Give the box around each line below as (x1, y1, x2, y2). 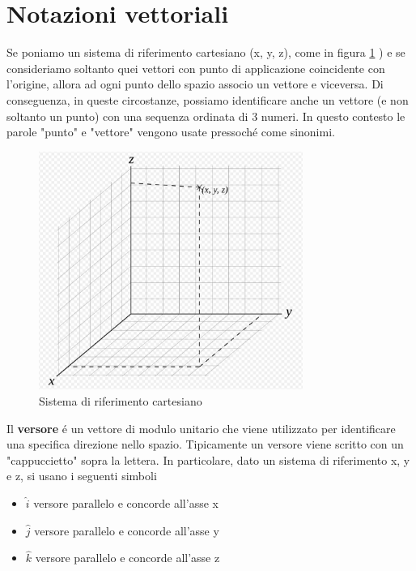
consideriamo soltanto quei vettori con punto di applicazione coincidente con (6, 59, 385, 76)
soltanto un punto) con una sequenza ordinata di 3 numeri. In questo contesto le (6, 107, 405, 124)
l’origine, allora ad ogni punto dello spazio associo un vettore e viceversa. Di (6, 75, 384, 92)
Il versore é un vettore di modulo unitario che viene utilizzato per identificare (6, 419, 396, 436)
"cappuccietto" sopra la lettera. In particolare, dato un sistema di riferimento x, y (6, 451, 410, 468)
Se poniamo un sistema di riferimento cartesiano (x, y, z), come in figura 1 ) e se (6, 44, 405, 61)
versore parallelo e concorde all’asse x (33, 494, 219, 511)
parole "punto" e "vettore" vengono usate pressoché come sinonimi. (6, 123, 335, 140)
